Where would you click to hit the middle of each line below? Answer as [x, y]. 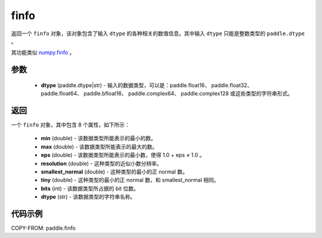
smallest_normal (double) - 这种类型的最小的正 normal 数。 [114, 171]
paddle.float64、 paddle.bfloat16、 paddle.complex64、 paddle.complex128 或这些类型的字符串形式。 [167, 94]
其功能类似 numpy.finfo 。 [43, 52]
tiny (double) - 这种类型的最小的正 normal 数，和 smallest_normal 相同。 [130, 180]
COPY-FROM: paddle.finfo [43, 228]
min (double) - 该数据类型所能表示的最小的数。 [98, 138]
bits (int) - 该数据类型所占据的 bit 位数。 [90, 188]
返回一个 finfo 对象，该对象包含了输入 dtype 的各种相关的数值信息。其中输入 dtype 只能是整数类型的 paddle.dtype [158, 33]
